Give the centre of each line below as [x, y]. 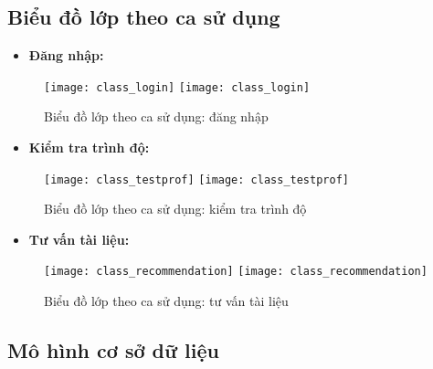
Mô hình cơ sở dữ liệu [113, 350]
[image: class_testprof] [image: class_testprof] [196, 179]
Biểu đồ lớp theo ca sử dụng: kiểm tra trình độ [175, 209]
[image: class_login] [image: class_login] [177, 87]
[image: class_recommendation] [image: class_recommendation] [236, 272]
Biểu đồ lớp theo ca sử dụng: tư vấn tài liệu [166, 301]
